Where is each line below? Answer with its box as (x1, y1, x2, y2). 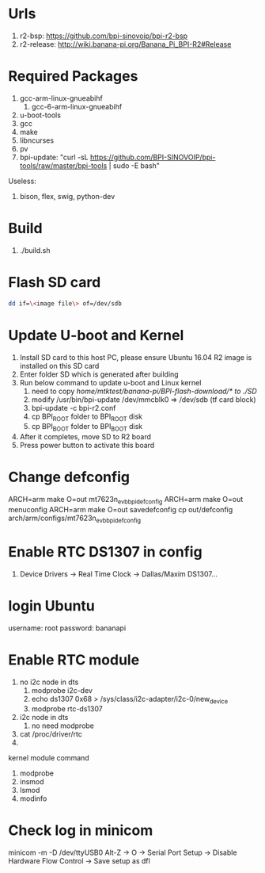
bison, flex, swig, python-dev (19, 191, 115, 201)
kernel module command (8, 753, 89, 763)
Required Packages (8, 67, 138, 86)
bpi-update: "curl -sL (19, 152, 89, 162)
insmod (19, 777, 45, 787)
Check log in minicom (8, 821, 153, 840)
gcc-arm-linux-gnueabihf (19, 93, 103, 103)
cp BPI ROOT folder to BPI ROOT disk (31, 412, 143, 423)
